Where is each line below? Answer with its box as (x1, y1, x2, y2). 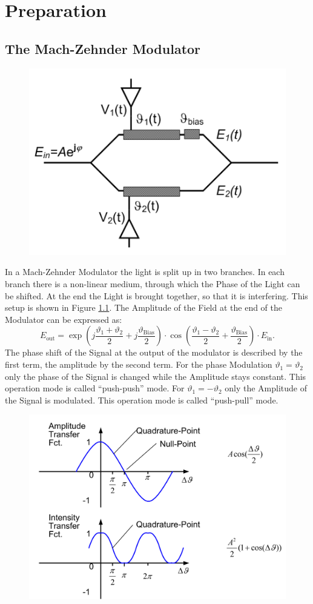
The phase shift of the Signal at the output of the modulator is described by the (5, 346, 303, 359)
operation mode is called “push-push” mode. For (5, 382, 185, 394)
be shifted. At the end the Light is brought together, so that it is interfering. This (5, 289, 308, 302)
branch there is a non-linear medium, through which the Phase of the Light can (5, 277, 300, 290)
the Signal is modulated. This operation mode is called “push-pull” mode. (5, 393, 278, 406)
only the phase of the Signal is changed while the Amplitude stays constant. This (5, 370, 306, 382)
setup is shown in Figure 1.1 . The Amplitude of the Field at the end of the (5, 301, 283, 314)
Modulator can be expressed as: (5, 313, 122, 325)
